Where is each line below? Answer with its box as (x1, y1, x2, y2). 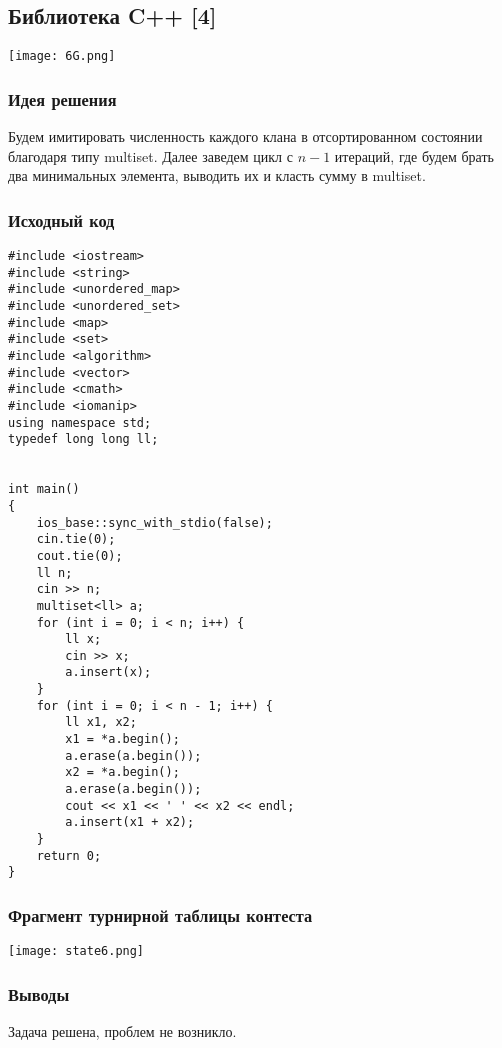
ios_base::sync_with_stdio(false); (36, 515, 273, 530)
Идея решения (8, 86, 117, 111)
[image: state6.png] (8, 944, 145, 959)
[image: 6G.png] (8, 49, 116, 64)
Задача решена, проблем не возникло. (8, 1021, 237, 1042)
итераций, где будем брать (334, 145, 494, 166)
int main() (8, 482, 80, 497)
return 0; (36, 848, 102, 863)
